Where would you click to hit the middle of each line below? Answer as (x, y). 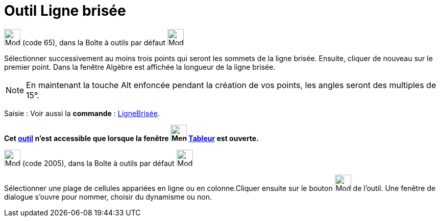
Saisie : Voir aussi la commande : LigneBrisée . (82, 113)
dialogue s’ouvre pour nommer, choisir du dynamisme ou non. (108, 197)
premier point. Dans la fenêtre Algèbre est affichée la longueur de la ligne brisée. (140, 67)
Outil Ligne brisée (65, 11)
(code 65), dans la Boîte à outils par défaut (94, 42)
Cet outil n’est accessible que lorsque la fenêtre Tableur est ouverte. (131, 138)
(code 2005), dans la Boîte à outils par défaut (98, 163)
